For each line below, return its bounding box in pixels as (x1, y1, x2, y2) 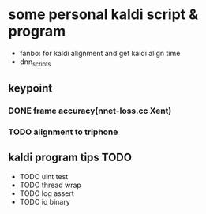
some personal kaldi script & (8, 6, 199, 24)
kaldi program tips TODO (8, 151, 133, 164)
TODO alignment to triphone (8, 126, 118, 137)
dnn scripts (19, 57, 51, 68)
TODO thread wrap (19, 180, 81, 190)
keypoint (8, 81, 53, 96)
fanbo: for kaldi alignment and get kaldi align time (19, 48, 181, 58)
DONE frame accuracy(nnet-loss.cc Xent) (8, 105, 172, 116)
